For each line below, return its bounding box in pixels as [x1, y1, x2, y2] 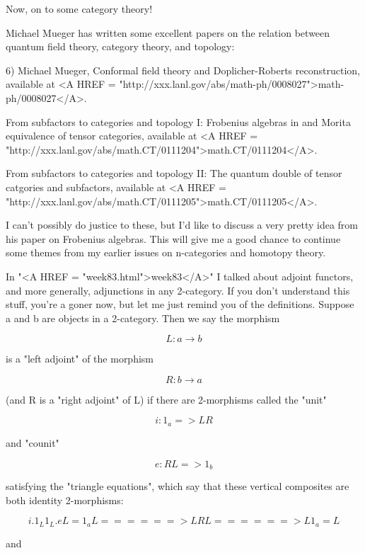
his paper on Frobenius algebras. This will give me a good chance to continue [6, 231, 341, 246]
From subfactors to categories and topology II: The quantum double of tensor [6, 166, 342, 181]
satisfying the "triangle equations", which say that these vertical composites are [6, 478, 349, 493]
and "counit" [6, 435, 59, 450]
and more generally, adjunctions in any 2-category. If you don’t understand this [6, 283, 350, 297]
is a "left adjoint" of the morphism [6, 351, 154, 366]
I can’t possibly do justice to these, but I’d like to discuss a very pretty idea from [6, 217, 359, 232]
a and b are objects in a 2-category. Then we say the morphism [6, 310, 280, 325]
